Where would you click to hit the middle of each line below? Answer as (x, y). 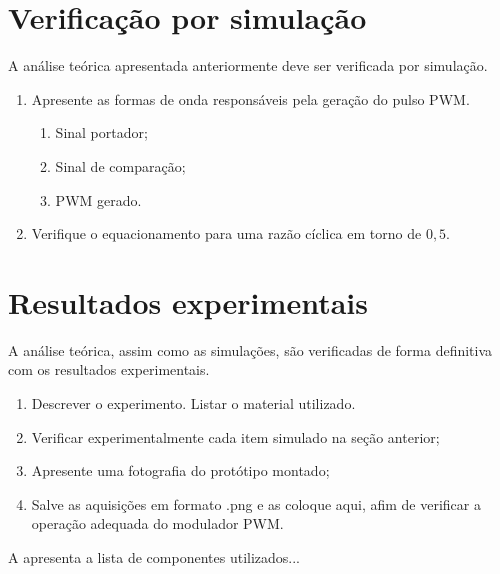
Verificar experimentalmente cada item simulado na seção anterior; (235, 436)
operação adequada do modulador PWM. (157, 523)
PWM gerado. (98, 199)
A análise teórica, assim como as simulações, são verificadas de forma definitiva (250, 349)
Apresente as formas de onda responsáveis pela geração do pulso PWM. (250, 98)
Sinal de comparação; (120, 165)
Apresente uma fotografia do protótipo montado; (180, 470)
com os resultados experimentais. (109, 369)
